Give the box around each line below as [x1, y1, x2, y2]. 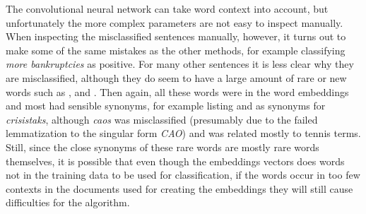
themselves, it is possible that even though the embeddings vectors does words [6, 153, 345, 168]
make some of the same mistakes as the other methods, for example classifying [6, 42, 346, 57]
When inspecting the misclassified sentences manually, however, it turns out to [6, 29, 346, 44]
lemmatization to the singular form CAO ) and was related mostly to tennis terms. [6, 126, 361, 141]
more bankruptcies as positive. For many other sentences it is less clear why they [6, 57, 354, 71]
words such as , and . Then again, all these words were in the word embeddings [6, 84, 349, 99]
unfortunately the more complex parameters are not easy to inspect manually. [6, 15, 343, 30]
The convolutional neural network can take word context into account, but [6, 1, 329, 16]
